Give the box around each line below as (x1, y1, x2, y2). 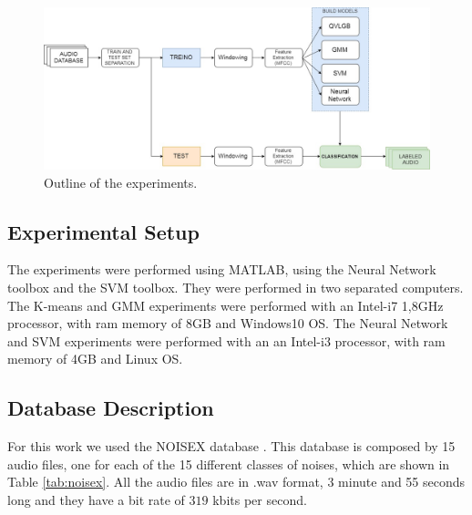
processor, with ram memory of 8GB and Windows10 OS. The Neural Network (7, 314, 448, 333)
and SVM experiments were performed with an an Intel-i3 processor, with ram (7, 331, 446, 350)
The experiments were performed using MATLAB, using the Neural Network (7, 260, 436, 279)
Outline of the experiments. (44, 172, 198, 191)
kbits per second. (212, 489, 307, 509)
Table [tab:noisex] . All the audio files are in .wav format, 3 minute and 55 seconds (7, 472, 466, 491)
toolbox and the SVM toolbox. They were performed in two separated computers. (7, 278, 464, 297)
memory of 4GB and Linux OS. (7, 349, 183, 368)
